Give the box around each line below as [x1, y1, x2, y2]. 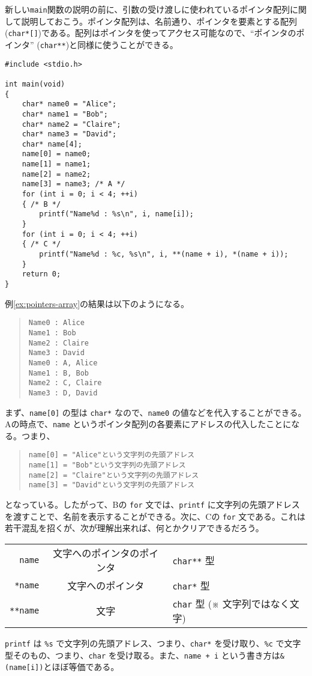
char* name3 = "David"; [22, 130, 117, 139]
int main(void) [5, 79, 65, 88]
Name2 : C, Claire [28, 379, 102, 388]
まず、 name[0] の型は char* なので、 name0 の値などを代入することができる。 [5, 406, 307, 418]
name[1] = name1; [22, 160, 91, 169]
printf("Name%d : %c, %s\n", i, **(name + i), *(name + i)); [39, 250, 289, 259]
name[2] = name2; [22, 169, 91, 178]
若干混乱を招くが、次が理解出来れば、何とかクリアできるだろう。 [5, 522, 264, 534]
